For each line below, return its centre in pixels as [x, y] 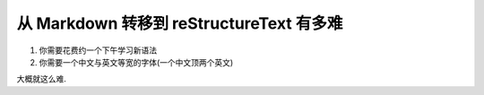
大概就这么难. [42, 79]
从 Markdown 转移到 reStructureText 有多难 [180, 23]
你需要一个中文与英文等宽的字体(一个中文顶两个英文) [136, 62]
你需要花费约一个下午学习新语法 [98, 50]
